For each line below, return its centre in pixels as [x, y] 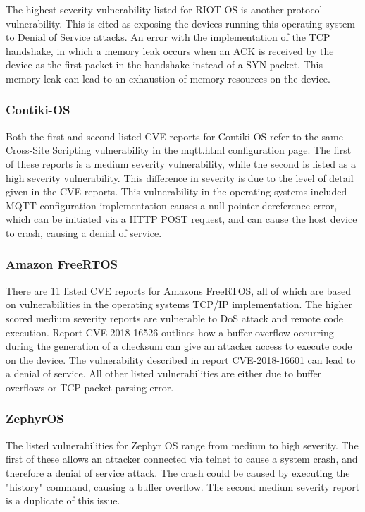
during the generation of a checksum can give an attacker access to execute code [179, 346]
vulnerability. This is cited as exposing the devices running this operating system [180, 23]
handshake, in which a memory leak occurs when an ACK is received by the [170, 50]
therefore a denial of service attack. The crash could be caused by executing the [178, 472]
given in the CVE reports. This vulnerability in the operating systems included [177, 191]
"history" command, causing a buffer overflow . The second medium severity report [183, 486]
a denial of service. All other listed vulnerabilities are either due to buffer [164, 373]
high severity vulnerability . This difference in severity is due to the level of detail [180, 177]
